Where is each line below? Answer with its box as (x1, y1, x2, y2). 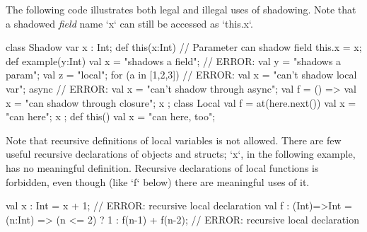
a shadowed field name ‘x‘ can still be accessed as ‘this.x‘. (6, 16, 253, 30)
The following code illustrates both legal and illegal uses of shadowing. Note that (6, 2, 356, 16)
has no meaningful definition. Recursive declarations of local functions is (6, 160, 319, 175)
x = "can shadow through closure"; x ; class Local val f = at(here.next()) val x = (6, 95, 356, 110)
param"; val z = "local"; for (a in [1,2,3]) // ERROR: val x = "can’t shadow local (6, 67, 357, 82)
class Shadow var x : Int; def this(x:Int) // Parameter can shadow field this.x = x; (6, 40, 362, 54)
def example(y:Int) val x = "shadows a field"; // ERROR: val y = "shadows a (6, 53, 342, 68)
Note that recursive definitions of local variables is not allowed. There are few (6, 132, 342, 147)
